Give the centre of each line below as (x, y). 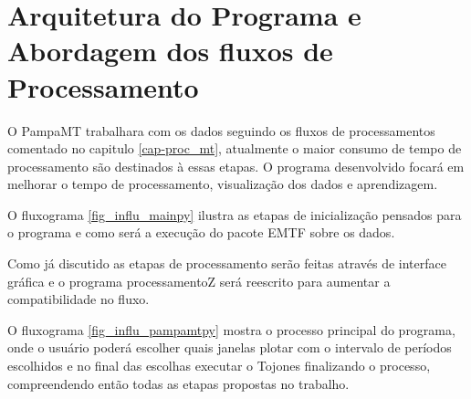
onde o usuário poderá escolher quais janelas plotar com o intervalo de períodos (230, 347)
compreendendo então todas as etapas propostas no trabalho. (178, 383)
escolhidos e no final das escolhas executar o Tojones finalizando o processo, (219, 366)
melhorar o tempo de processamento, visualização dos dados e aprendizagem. (223, 184)
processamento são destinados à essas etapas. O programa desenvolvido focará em (236, 166)
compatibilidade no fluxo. (78, 299)
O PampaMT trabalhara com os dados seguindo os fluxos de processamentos (221, 130)
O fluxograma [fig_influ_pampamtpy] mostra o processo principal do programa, (231, 329)
